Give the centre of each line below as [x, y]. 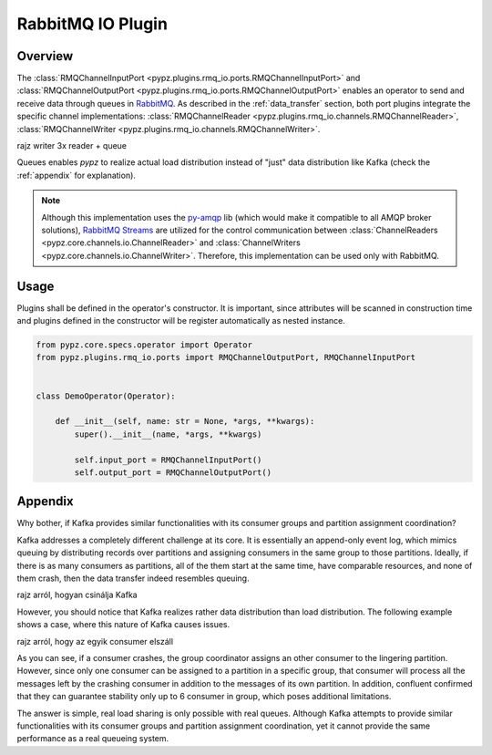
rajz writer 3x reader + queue [72, 146]
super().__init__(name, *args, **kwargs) [168, 434]
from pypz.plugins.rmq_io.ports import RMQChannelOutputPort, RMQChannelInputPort [226, 357]
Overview [45, 56]
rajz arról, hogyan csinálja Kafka [77, 595]
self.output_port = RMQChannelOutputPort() [173, 472]
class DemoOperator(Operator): [106, 396]
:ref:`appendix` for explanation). [77, 175]
